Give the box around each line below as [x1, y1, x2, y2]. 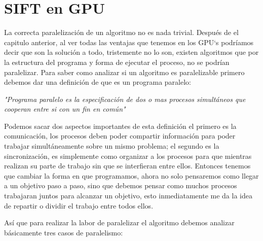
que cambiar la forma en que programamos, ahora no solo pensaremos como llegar [4, 170, 259, 181]
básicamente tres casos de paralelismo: [4, 227, 123, 237]
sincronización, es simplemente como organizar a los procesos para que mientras [4, 150, 252, 161]
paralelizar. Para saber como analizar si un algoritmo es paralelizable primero [4, 66, 245, 77]
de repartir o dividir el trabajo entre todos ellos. [4, 200, 154, 211]
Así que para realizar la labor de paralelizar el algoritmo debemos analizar [4, 217, 235, 228]
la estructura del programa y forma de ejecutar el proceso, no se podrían [4, 56, 230, 67]
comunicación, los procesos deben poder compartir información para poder [4, 130, 236, 141]
